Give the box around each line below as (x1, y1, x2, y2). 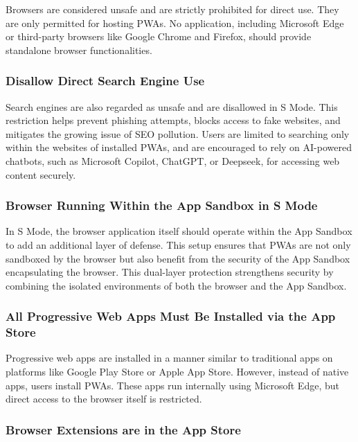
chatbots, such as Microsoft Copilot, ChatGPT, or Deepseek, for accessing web (6, 153, 340, 168)
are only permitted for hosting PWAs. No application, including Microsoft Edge (6, 15, 344, 30)
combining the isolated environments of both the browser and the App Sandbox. (6, 278, 347, 292)
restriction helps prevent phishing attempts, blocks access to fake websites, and (6, 113, 341, 127)
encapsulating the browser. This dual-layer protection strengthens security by (6, 265, 334, 279)
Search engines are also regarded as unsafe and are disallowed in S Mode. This (6, 99, 338, 114)
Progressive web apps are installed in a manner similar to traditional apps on (6, 351, 333, 365)
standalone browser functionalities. (6, 42, 152, 57)
